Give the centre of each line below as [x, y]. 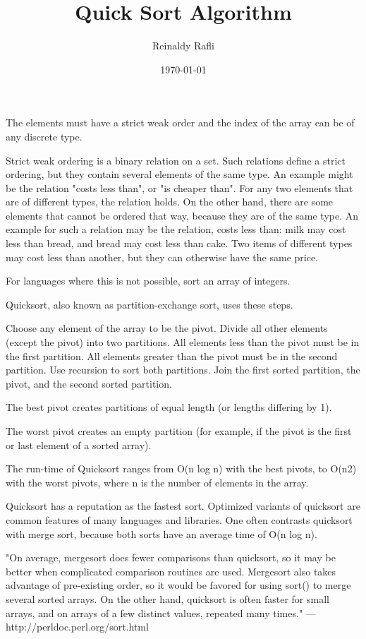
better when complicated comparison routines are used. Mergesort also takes [171, 571]
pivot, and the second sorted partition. [89, 383]
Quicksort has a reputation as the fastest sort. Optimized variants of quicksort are [183, 506]
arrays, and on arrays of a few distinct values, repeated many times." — [161, 613]
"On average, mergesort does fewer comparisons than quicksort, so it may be [171, 557]
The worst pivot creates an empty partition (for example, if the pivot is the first [179, 431]
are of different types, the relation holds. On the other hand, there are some [170, 202]
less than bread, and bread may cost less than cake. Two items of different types [179, 243]
